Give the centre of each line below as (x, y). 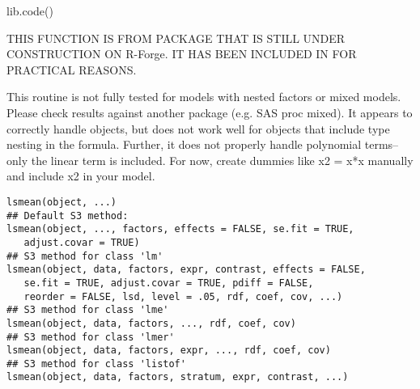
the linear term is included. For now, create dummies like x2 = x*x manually (222, 160)
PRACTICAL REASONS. (72, 69)
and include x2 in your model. (81, 176)
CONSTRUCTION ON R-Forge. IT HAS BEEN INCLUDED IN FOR (182, 54)
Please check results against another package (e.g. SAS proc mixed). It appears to (210, 112)
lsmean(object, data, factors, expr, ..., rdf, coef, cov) (169, 351)
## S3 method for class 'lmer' (91, 337)
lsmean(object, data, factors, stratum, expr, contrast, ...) (178, 377)
